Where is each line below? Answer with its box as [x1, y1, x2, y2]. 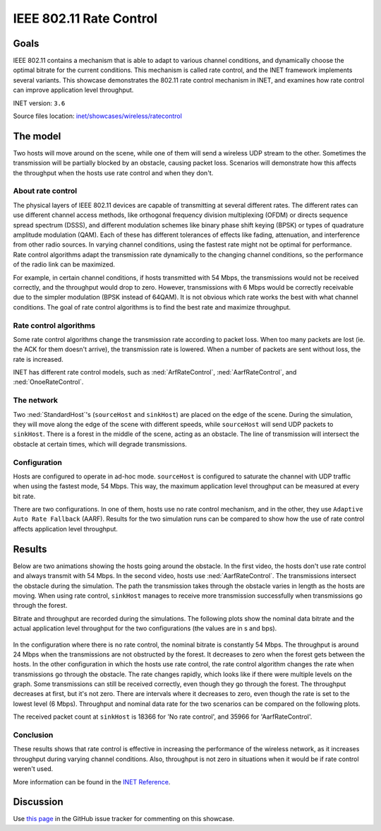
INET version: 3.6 [13, 99, 66, 107]
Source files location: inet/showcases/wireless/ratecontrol [13, 112, 183, 120]
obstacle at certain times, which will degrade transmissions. [13, 440, 187, 448]
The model [13, 130, 61, 142]
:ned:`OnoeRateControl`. [13, 378, 84, 387]
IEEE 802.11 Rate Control [13, 11, 158, 26]
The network [13, 396, 59, 406]
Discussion [13, 796, 64, 808]
